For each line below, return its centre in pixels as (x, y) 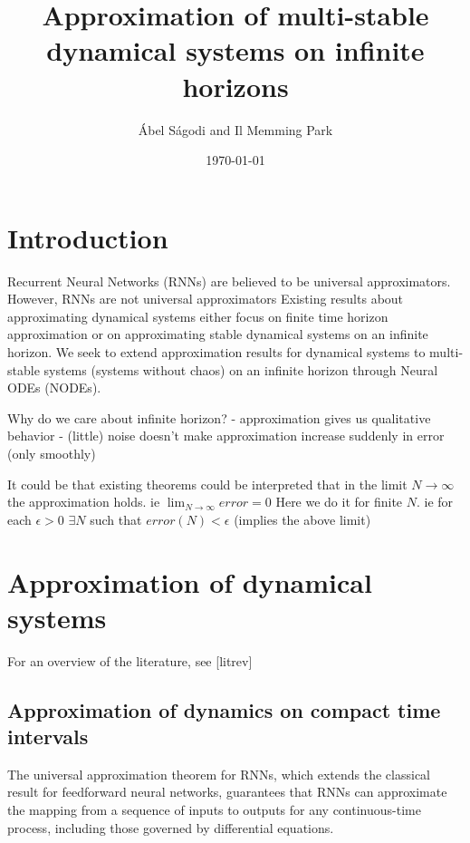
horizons (235, 86)
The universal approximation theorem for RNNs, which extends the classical (219, 774)
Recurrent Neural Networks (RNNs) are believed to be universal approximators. (229, 281)
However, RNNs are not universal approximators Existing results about (206, 299)
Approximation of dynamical (190, 581)
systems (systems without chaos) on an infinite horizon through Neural (241, 369)
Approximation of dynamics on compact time (224, 709)
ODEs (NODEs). (54, 388)
